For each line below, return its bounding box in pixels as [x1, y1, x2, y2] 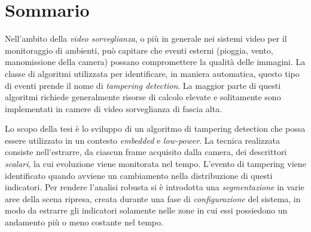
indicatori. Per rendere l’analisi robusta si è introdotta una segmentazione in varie [5, 181, 304, 193]
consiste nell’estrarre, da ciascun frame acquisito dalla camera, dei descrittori [5, 146, 287, 158]
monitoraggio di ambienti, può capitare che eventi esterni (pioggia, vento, [5, 44, 273, 56]
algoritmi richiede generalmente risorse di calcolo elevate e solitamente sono [5, 91, 281, 103]
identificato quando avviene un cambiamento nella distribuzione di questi [5, 169, 273, 181]
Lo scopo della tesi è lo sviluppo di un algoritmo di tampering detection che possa [5, 122, 306, 135]
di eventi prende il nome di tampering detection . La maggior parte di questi [5, 79, 281, 91]
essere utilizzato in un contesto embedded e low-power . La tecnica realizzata [5, 134, 280, 146]
